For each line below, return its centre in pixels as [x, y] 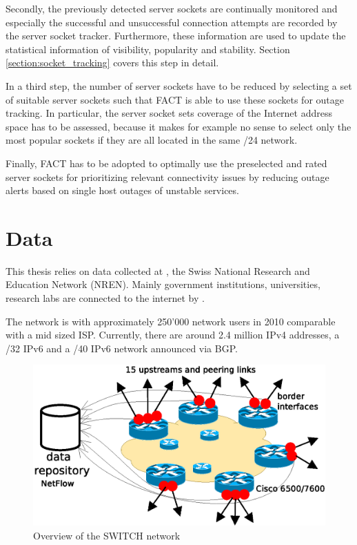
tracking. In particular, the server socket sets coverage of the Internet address [169, 113]
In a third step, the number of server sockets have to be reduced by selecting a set [179, 85]
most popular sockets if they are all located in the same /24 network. [152, 140]
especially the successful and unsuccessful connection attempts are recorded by [172, 22]
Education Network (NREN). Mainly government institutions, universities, [163, 284]
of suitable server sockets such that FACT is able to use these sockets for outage [175, 99]
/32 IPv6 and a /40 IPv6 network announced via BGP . [122, 348]
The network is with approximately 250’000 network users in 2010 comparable [171, 321]
